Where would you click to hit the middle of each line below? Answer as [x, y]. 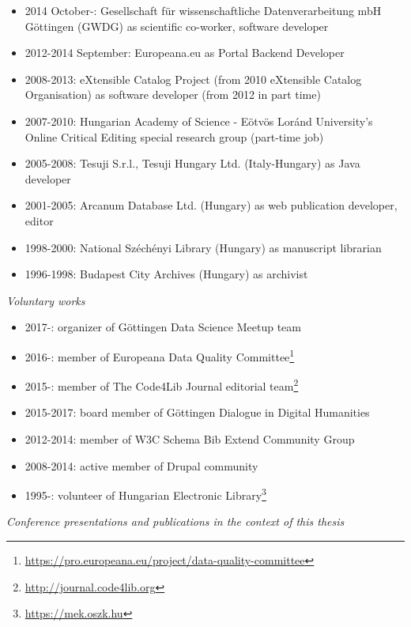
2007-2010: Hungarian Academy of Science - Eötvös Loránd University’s [199, 121]
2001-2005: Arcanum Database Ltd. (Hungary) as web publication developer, [211, 205]
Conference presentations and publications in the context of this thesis [175, 521]
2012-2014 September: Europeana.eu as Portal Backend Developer [185, 53]
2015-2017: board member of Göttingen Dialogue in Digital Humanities [197, 412]
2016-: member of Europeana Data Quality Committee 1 [160, 355]
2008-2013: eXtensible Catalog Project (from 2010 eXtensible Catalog [193, 79]
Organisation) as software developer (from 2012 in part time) [173, 94]
